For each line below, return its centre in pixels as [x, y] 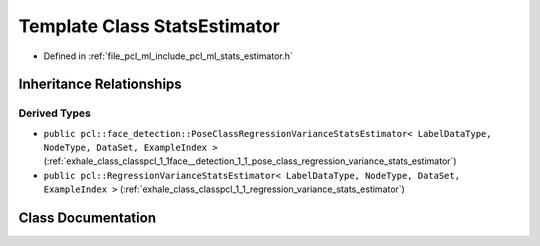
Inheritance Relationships [100, 84]
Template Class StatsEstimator [149, 26]
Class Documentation [87, 218]
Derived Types [55, 113]
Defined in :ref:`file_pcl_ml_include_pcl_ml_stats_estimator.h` [168, 56]
